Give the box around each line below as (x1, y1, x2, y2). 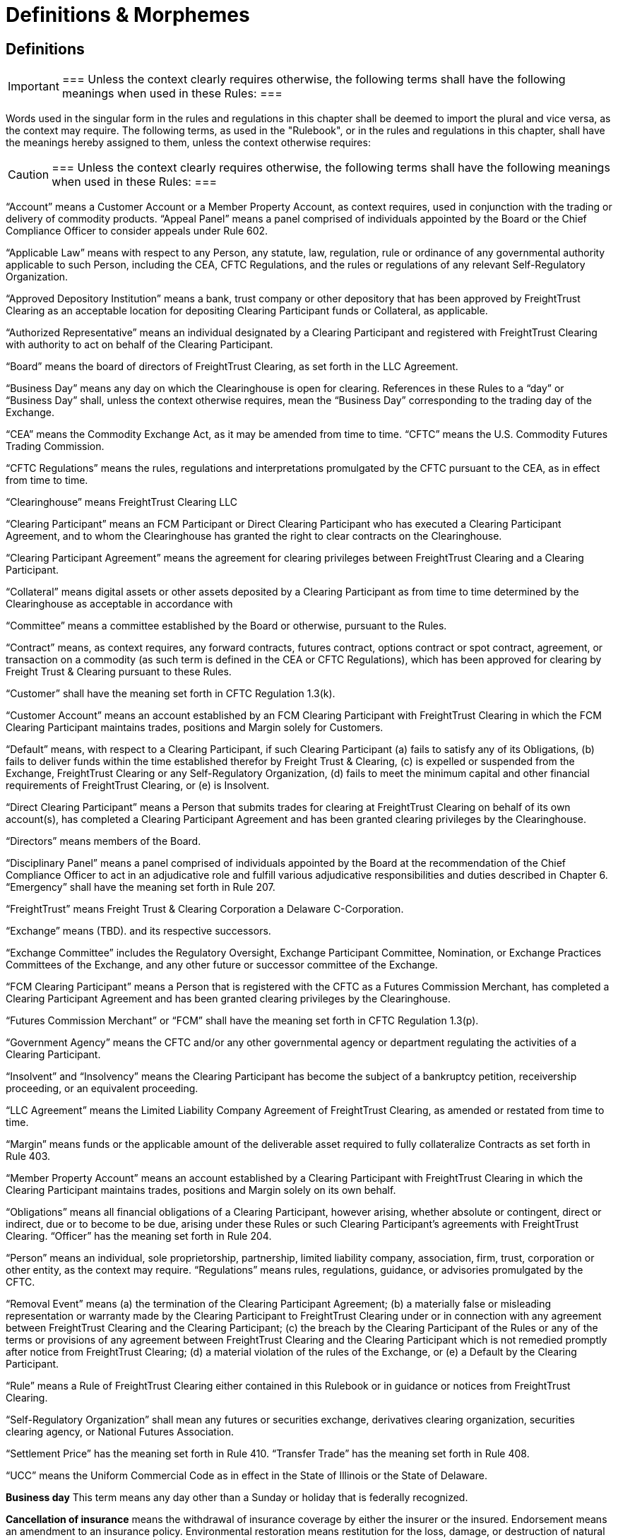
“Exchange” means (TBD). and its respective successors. (6, 925, 271, 937)
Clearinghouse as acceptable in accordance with (6, 598, 233, 610)
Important (8, 79, 59, 94)
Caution (8, 167, 49, 182)
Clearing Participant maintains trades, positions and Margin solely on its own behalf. (6, 1184, 396, 1197)
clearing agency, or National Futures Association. (6, 1426, 234, 1438)
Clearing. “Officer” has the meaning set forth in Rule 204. (6, 1230, 272, 1243)
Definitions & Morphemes (6, 3, 250, 27)
